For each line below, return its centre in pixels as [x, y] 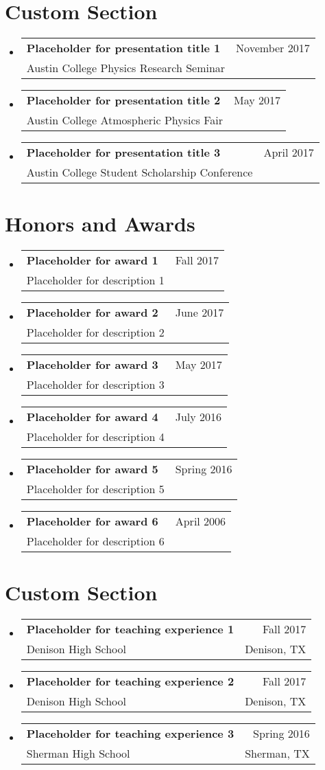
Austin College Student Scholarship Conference [140, 172]
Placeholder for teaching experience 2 [130, 681]
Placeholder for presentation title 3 [123, 152]
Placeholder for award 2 [92, 313]
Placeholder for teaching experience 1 [130, 629]
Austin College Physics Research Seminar [126, 68]
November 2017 [273, 48]
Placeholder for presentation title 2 [123, 100]
